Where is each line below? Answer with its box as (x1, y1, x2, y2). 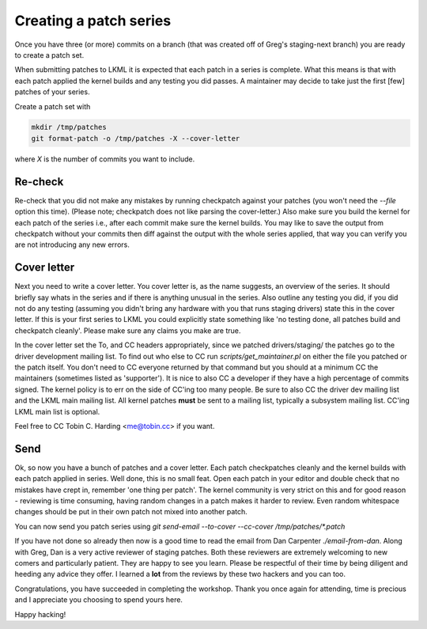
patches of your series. (14, 87, 90, 97)
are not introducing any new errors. (14, 240, 130, 249)
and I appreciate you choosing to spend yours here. (14, 595, 183, 604)
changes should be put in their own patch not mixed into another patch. (14, 507, 248, 517)
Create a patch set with (14, 101, 91, 111)
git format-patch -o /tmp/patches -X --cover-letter (31, 134, 240, 142)
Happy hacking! (14, 609, 66, 619)
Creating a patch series (14, 12, 172, 29)
